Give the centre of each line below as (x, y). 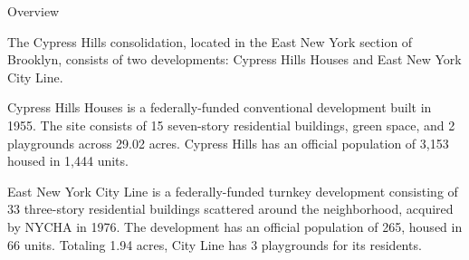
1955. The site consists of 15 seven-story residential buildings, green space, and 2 (231, 125)
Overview (33, 11)
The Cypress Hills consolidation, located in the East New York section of (210, 41)
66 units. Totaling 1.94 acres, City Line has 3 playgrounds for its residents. (215, 244)
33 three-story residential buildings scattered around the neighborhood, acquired (230, 209)
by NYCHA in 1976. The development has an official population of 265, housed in (235, 226)
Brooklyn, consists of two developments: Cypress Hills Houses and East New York (234, 59)
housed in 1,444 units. (68, 161)
